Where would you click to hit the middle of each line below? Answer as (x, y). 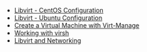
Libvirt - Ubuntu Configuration (58, 18)
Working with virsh (42, 33)
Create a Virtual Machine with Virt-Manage (77, 25)
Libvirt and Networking (48, 41)
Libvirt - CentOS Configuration (59, 10)
